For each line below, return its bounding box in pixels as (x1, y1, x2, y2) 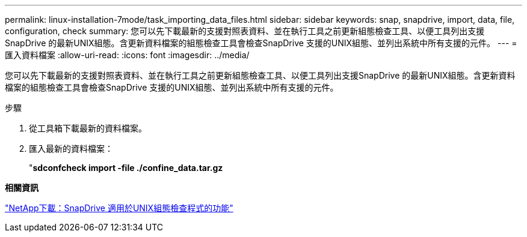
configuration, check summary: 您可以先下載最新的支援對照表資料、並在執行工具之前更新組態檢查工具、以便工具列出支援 (5, 26, 485, 36)
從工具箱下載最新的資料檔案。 (29, 123, 147, 133)
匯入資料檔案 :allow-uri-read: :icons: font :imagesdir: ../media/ (5, 50, 250, 60)
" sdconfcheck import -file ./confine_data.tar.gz (29, 163, 223, 173)
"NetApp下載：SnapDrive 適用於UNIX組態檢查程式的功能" (5, 203, 233, 213)
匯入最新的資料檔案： (29, 143, 113, 154)
